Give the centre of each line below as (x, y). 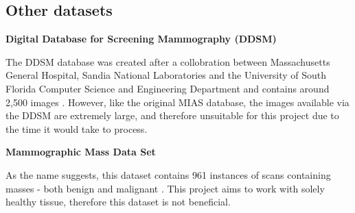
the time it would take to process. (77, 128)
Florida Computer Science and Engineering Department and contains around (168, 88)
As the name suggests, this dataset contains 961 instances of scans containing (168, 174)
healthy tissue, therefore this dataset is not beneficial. (118, 202)
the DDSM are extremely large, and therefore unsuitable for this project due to (172, 115)
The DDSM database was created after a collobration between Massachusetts (168, 61)
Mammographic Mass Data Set (81, 152)
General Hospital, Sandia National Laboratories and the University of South (166, 75)
